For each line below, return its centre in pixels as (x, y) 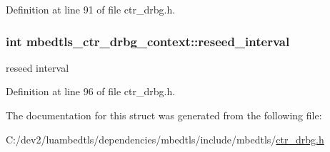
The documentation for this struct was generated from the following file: (164, 115)
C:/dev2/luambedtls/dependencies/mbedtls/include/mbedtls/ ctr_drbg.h (165, 139)
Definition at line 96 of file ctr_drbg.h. (91, 91)
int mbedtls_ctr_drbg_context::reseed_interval (148, 41)
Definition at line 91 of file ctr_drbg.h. (91, 9)
